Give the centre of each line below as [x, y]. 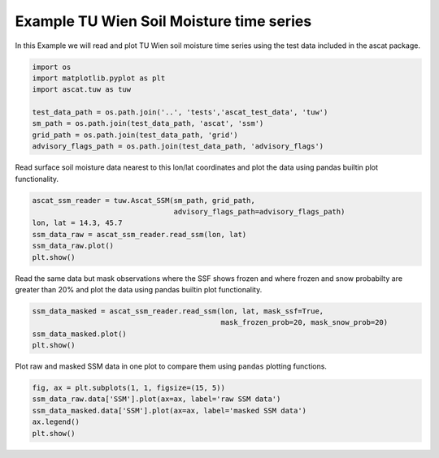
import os [52, 67]
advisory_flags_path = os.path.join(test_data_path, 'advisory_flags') [178, 147]
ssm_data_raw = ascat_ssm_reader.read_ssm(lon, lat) [139, 234]
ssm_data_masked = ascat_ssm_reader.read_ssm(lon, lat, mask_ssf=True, [178, 311]
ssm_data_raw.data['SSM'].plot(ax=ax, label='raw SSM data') [156, 399]
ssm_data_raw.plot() [73, 246]
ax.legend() [56, 422]
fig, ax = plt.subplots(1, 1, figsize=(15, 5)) [128, 388]
